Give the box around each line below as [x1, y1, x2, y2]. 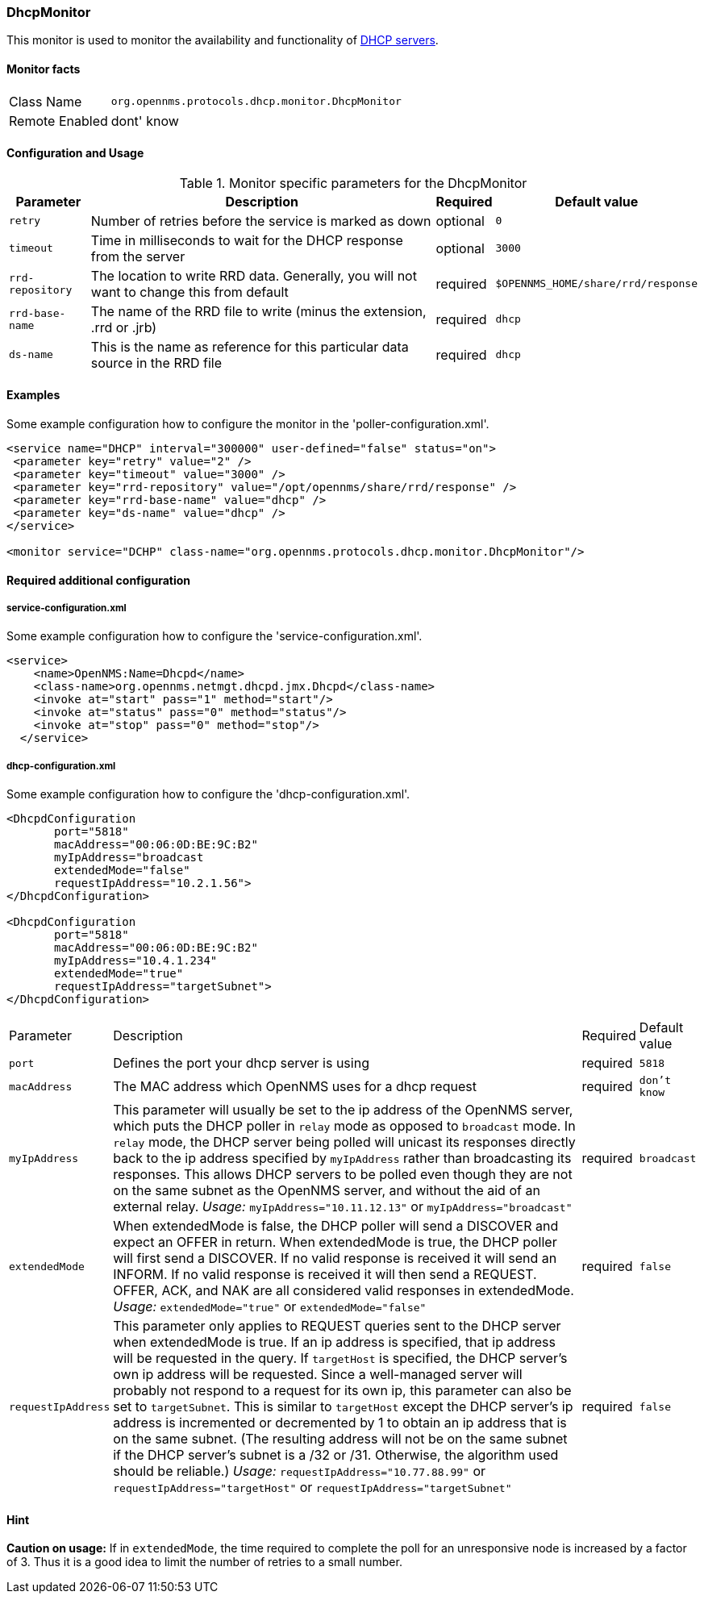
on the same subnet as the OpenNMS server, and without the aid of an [113, 1182, 540, 1199]
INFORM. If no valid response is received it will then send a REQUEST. [113, 1266, 537, 1283]
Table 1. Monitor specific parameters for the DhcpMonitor [179, 174, 527, 191]
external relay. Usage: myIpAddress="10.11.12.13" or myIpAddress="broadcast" [113, 1198, 573, 1215]
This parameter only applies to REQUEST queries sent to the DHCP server [113, 1318, 561, 1335]
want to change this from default [90, 283, 289, 300]
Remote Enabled [9, 112, 108, 129]
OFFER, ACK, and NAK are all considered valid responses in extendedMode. [113, 1282, 574, 1299]
